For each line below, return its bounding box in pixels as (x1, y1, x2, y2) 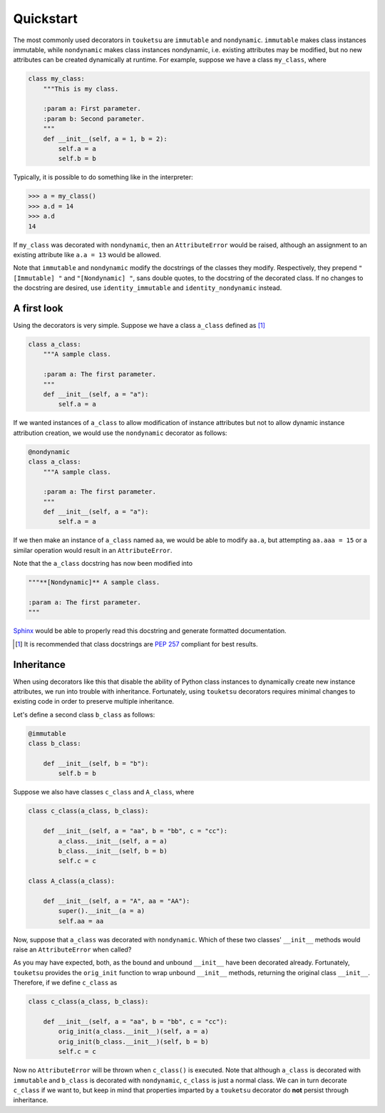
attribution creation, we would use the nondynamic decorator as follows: (13, 429, 227, 437)
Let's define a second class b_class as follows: (13, 710, 155, 719)
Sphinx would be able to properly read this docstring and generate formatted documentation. (13, 627, 287, 635)
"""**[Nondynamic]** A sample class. (28, 579, 160, 587)
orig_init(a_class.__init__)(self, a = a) (58, 1027, 210, 1036)
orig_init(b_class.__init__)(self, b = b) (58, 1037, 210, 1046)
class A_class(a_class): (28, 877, 115, 885)
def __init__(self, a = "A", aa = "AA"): (43, 897, 190, 905)
